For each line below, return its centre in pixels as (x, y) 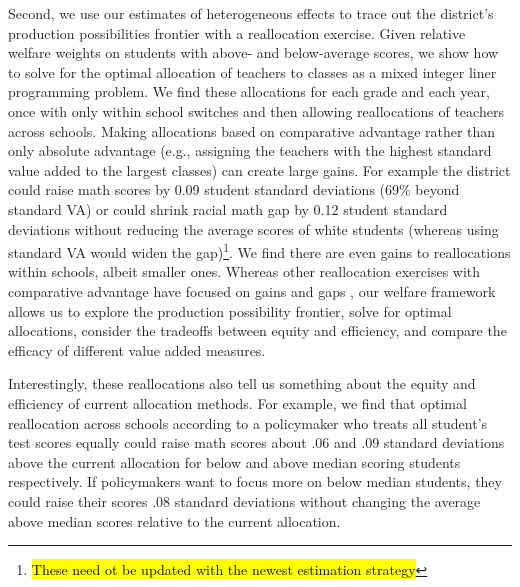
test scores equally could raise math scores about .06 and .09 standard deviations (256, 442)
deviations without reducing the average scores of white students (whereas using (253, 228)
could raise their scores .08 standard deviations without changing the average (244, 500)
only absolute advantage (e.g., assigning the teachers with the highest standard (250, 150)
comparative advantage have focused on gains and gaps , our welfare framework (252, 290)
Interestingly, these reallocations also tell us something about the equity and (242, 383)
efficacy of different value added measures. (137, 349)
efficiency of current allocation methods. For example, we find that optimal (237, 402)
